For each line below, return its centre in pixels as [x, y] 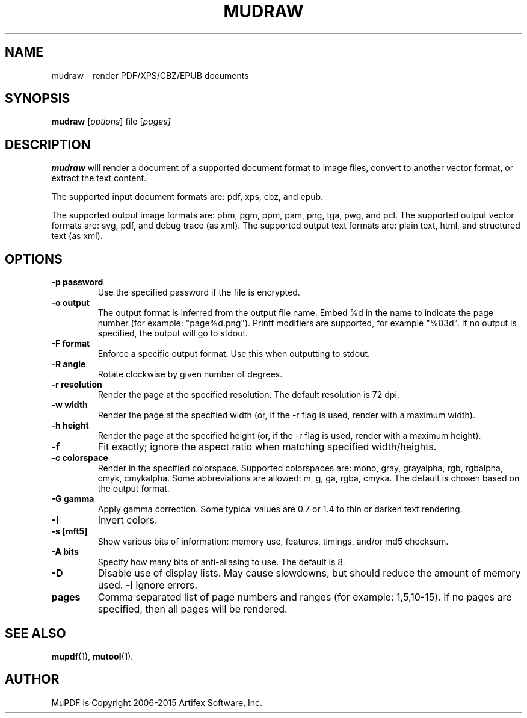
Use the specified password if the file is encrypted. [199, 292]
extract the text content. [99, 178]
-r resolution [77, 385]
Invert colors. [128, 520]
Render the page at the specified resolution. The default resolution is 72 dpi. [248, 395]
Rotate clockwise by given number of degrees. [190, 374]
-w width [69, 405]
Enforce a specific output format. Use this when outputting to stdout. [234, 354]
